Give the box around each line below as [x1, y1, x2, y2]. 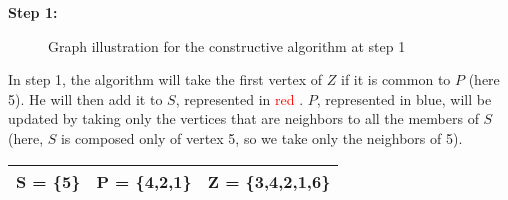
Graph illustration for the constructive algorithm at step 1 [48, 35, 406, 56]
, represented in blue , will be [316, 88, 492, 109]
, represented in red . [175, 88, 304, 109]
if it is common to [340, 69, 451, 90]
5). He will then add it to [8, 88, 163, 109]
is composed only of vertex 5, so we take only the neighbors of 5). [60, 127, 463, 148]
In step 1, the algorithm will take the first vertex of [8, 69, 323, 90]
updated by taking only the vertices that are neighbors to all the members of [8, 108, 479, 129]
